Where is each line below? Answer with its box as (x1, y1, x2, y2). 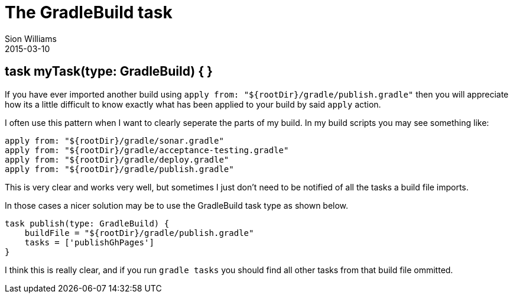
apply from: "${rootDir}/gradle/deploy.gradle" (5, 154, 229, 164)
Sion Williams (5, 33, 57, 44)
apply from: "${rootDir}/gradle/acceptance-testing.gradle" (5, 145, 289, 155)
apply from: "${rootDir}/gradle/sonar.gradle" (5, 135, 224, 145)
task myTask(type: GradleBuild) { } (5, 64, 213, 79)
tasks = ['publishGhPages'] (24, 237, 154, 247)
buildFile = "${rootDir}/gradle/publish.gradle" (24, 228, 254, 238)
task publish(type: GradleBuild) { (5, 218, 170, 228)
